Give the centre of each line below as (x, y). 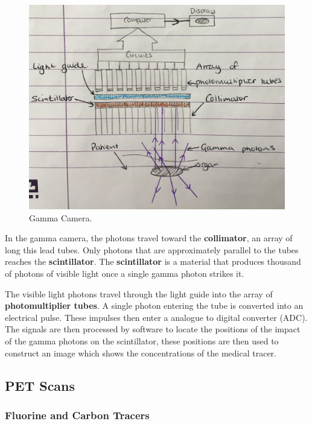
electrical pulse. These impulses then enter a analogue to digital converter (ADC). (156, 317)
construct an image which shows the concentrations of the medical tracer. (141, 353)
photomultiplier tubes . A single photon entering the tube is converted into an (154, 305)
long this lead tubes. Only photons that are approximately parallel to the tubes (152, 249)
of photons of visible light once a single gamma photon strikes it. (125, 274)
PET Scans (40, 385)
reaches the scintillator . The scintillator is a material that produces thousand (153, 261)
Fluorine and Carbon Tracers (77, 415)
